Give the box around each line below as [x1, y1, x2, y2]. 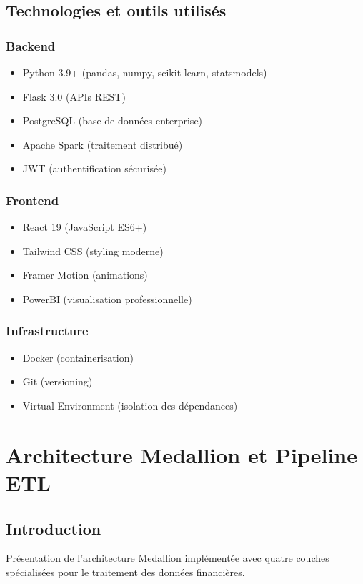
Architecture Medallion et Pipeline [6, 440, 357, 469]
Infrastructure [6, 322, 89, 340]
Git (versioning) [22, 374, 93, 389]
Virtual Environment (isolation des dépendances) [22, 397, 238, 412]
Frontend [6, 191, 59, 209]
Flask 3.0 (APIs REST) [22, 89, 126, 104]
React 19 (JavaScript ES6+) [22, 219, 147, 234]
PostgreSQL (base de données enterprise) [22, 113, 203, 128]
